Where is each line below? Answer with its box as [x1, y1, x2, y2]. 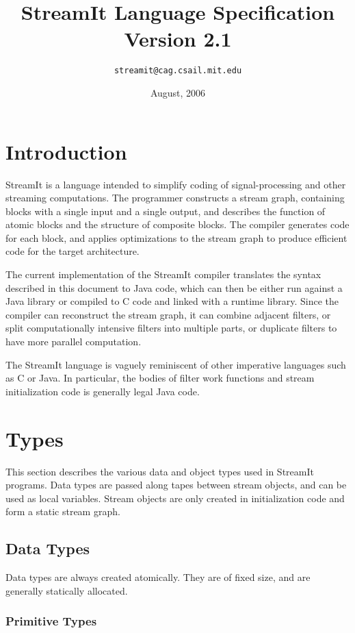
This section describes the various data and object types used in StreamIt [5, 464, 314, 478]
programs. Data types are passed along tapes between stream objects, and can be [5, 477, 347, 492]
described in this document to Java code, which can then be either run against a [5, 280, 343, 295]
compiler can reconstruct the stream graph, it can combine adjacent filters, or [5, 307, 331, 321]
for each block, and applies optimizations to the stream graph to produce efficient [5, 230, 347, 245]
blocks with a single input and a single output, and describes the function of [5, 203, 326, 218]
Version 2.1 [124, 25, 232, 53]
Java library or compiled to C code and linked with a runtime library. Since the [5, 294, 339, 308]
